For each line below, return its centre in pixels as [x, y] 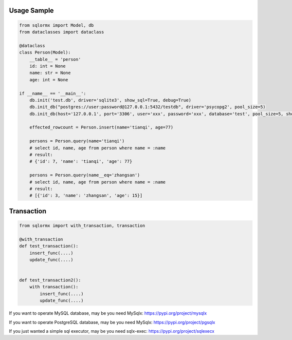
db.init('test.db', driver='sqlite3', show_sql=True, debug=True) [110, 100]
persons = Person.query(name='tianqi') [77, 141]
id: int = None [47, 66]
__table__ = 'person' [55, 59]
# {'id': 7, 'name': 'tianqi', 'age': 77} [81, 161]
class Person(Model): [45, 53]
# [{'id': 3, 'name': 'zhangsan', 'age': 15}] [86, 196]
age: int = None [49, 80]
